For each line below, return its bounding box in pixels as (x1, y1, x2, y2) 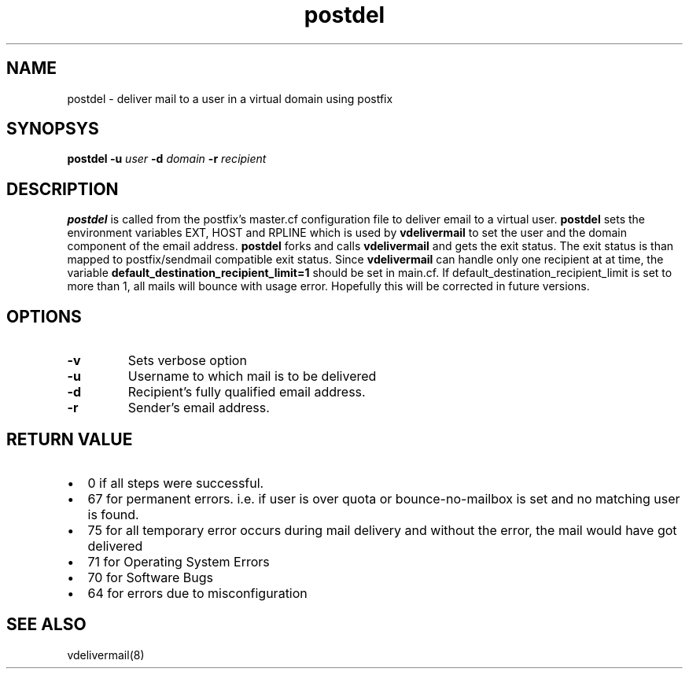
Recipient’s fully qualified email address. (127, 384, 366, 400)
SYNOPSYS (6, 119, 99, 139)
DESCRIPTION (6, 179, 119, 199)
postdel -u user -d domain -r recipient (67, 152, 267, 166)
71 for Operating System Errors (87, 553, 270, 570)
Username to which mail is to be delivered (127, 368, 377, 385)
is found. (87, 506, 139, 522)
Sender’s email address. (127, 400, 270, 416)
